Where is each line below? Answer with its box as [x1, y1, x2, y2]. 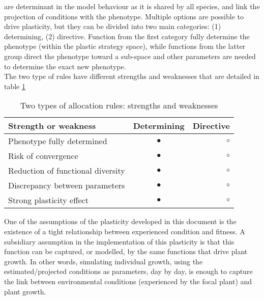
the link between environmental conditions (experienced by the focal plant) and [4, 276, 252, 286]
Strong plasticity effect [8, 194, 89, 206]
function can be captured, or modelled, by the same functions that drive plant [4, 246, 248, 257]
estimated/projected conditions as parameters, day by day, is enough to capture [4, 266, 253, 277]
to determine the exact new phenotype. [4, 61, 126, 71]
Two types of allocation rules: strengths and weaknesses [20, 99, 218, 112]
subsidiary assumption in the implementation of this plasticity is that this [4, 236, 234, 247]
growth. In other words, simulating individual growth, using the [4, 256, 203, 266]
